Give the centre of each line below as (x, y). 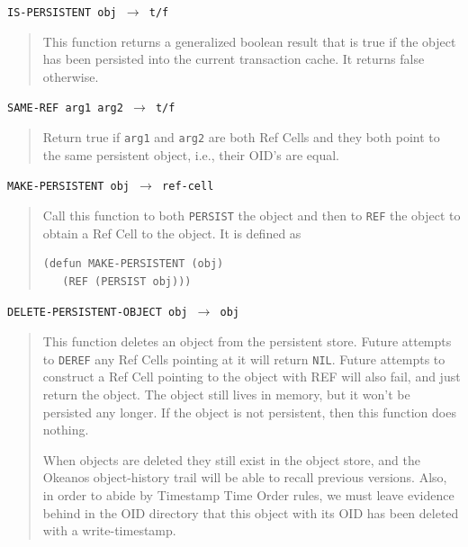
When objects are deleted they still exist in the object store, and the (231, 459)
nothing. (66, 430)
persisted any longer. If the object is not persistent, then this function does (249, 412)
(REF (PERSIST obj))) (127, 281)
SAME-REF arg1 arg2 (65, 108)
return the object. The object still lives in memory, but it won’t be (226, 394)
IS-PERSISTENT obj (62, 13)
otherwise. (71, 76)
